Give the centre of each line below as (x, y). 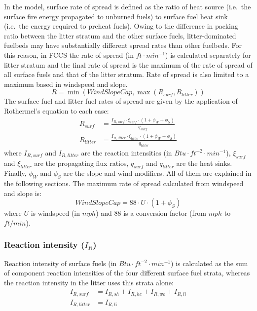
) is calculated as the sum (209, 263)
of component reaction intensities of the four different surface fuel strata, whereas (127, 273)
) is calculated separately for (208, 55)
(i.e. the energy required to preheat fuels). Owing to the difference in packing (121, 26)
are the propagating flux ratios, (81, 163)
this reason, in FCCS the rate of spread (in (69, 55)
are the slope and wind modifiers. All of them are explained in (157, 173)
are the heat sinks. (204, 163)
